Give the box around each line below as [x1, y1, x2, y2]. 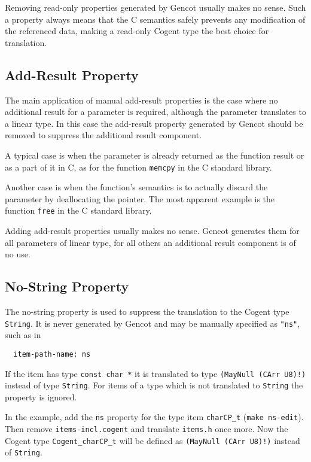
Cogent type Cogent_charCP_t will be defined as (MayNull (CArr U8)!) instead [5, 434, 300, 446]
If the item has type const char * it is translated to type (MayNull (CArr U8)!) [5, 367, 306, 379]
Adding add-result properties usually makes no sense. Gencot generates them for [5, 224, 300, 237]
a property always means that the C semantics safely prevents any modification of [5, 13, 306, 25]
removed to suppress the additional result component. [5, 129, 202, 141]
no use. [5, 248, 31, 260]
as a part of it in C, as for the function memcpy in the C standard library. [5, 160, 272, 173]
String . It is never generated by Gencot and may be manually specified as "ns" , [5, 317, 300, 329]
